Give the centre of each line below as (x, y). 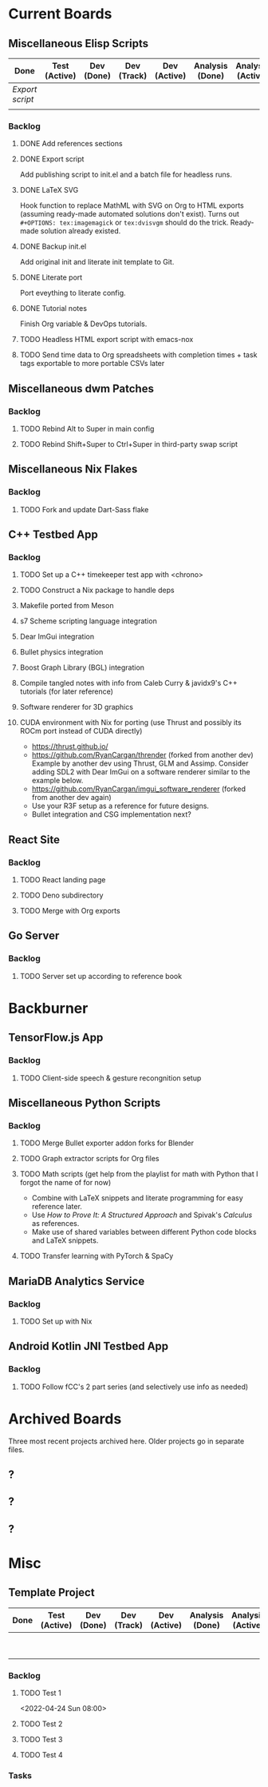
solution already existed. (81, 231)
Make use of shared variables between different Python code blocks (144, 1232)
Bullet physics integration (61, 652)
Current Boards (60, 14)
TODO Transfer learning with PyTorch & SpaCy (97, 1256)
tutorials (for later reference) (67, 691)
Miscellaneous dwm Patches (81, 388)
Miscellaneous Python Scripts (85, 1103)
